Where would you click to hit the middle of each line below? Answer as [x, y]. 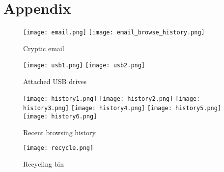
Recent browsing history [59, 132]
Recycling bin [44, 163]
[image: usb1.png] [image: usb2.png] [84, 66]
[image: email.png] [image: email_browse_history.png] [114, 33]
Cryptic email [44, 48]
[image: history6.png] [60, 116]
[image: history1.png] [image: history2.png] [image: [112, 99]
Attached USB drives [55, 81]
